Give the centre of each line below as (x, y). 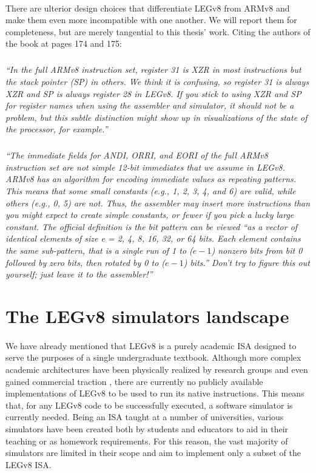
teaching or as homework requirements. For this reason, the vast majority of (147, 441)
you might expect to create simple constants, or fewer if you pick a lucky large (150, 215)
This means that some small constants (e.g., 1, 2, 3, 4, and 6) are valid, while (151, 191)
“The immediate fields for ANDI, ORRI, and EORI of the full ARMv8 (137, 155)
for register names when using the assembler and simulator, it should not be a (150, 105)
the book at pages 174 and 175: (64, 43)
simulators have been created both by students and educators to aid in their (147, 428)
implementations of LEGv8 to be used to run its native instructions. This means (155, 393)
